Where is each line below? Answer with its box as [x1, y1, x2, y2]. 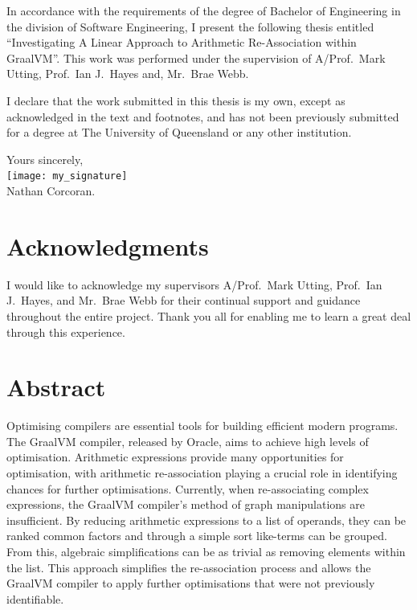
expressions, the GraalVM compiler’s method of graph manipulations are [6, 496, 365, 513]
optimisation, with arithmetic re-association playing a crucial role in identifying [6, 465, 398, 481]
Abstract [6, 371, 106, 403]
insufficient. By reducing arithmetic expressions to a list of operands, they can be [6, 511, 407, 528]
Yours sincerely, [6, 150, 84, 167]
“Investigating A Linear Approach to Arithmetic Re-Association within [6, 34, 357, 51]
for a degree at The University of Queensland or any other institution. [6, 124, 352, 141]
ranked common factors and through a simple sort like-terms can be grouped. [6, 527, 387, 544]
